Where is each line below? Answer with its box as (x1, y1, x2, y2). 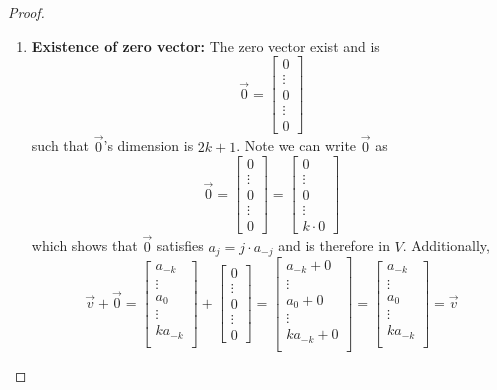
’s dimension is (103, 135, 194, 156)
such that (31, 135, 90, 156)
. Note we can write (236, 135, 357, 156)
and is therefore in (278, 235, 390, 256)
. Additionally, (402, 235, 490, 256)
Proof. (8, 2, 45, 22)
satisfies (156, 235, 204, 256)
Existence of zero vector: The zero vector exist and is (31, 35, 380, 56)
